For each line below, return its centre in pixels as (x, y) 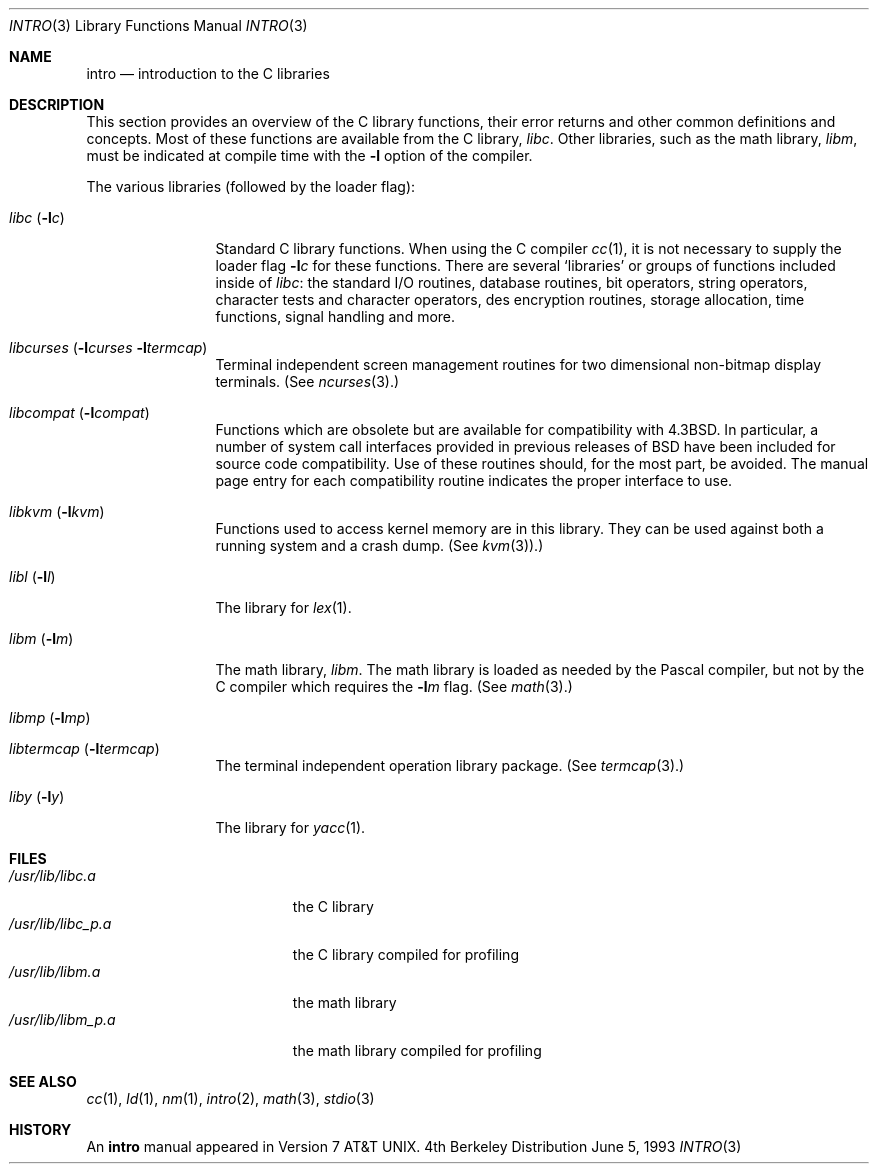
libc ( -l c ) (37, 217)
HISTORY (40, 1129)
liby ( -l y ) (37, 796)
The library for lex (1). (283, 607)
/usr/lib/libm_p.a (62, 1019)
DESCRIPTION (57, 104)
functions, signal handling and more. (335, 316)
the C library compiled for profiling (405, 954)
